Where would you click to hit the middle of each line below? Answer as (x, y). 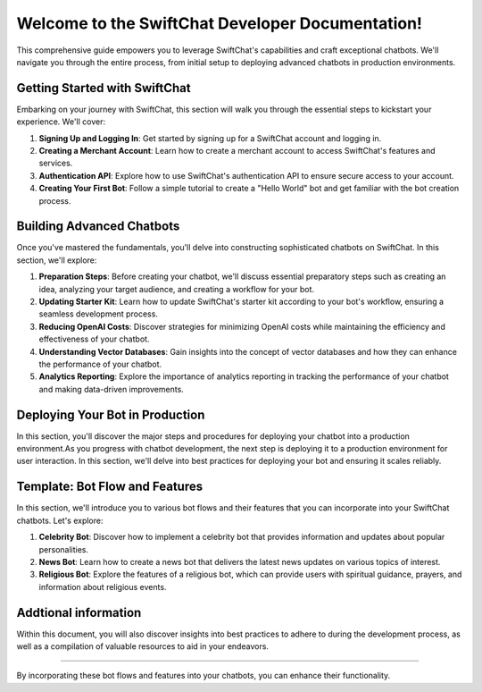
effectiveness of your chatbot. (94, 339)
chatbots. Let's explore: (60, 520)
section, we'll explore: (57, 260)
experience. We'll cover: (61, 122)
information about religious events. (103, 587)
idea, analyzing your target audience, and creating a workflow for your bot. (177, 289)
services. (56, 163)
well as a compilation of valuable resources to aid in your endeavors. (143, 646)
